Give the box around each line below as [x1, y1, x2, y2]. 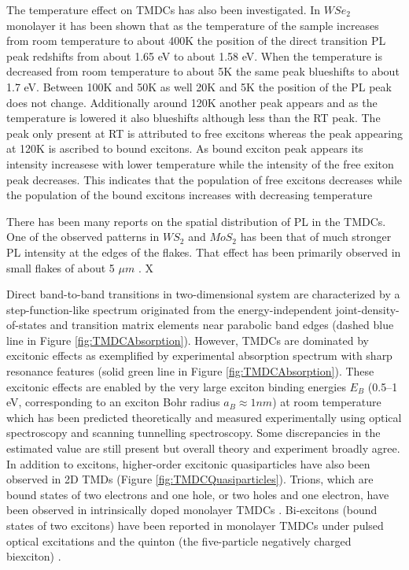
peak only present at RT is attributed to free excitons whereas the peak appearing [6, 124, 403, 141]
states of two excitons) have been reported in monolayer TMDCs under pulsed [6, 517, 384, 533]
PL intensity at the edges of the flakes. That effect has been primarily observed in [6, 243, 401, 260]
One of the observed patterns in [6, 228, 160, 245]
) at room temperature [272, 394, 381, 410]
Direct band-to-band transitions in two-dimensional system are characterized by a [6, 286, 400, 302]
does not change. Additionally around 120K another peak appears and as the [6, 94, 378, 110]
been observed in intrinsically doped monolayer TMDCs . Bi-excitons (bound [6, 502, 378, 518]
